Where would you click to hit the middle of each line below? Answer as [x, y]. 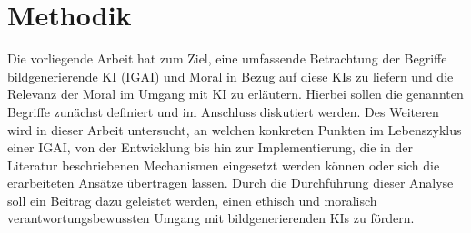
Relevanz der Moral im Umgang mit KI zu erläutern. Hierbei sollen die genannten [235, 94]
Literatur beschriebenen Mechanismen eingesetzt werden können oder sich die [224, 165]
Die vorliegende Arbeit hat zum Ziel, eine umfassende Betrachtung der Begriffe [227, 58]
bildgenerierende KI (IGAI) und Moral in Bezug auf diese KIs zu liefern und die [230, 76]
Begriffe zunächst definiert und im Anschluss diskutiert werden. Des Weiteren [223, 111]
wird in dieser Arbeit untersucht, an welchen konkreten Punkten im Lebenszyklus [235, 129]
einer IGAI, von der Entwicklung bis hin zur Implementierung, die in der [210, 147]
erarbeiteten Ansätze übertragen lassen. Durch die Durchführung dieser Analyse [230, 183]
